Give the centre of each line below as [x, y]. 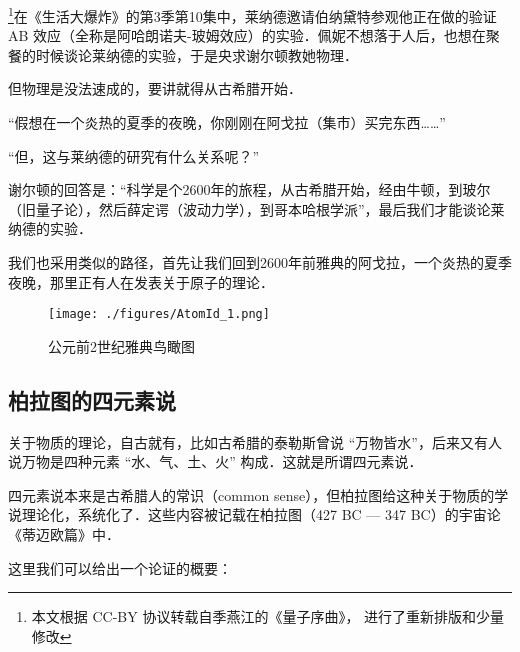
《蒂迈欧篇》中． [64, 534]
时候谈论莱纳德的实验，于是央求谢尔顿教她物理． [196, 54]
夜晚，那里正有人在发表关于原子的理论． [141, 281]
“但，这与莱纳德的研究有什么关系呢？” [134, 155]
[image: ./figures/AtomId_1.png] [159, 314]
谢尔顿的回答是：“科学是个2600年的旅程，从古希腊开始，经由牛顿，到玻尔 [249, 189]
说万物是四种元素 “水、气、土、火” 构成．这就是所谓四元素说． [215, 461]
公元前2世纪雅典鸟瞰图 [121, 345]
